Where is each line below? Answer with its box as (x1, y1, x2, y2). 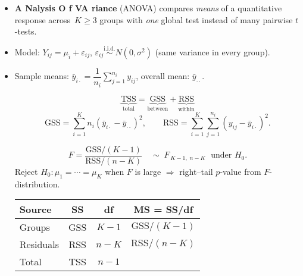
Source (19, 202, 52, 217)
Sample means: (14, 70, 69, 82)
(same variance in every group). (155, 46, 270, 58)
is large (135, 165, 161, 177)
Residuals (19, 237, 59, 252)
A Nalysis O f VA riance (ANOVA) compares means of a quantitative (14, 2, 282, 14)
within (178, 106, 195, 113)
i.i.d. (104, 46, 115, 52)
